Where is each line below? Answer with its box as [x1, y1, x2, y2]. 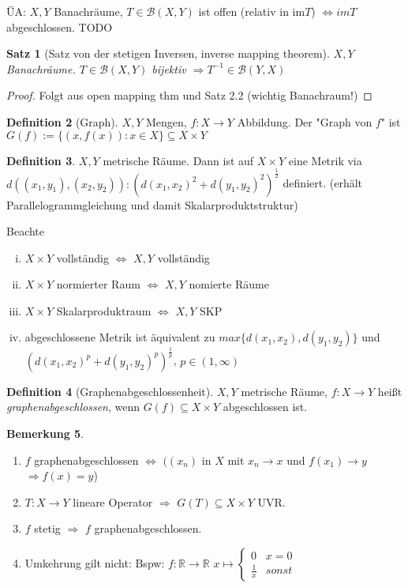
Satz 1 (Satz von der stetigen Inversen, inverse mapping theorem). [6, 45, 330, 62]
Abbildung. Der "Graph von [237, 113, 372, 130]
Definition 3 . [6, 152, 76, 168]
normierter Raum [56, 276, 140, 292]
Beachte [6, 223, 45, 239]
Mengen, [146, 113, 187, 130]
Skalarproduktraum [56, 302, 152, 318]
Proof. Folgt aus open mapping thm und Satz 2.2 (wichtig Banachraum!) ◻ [6, 87, 372, 104]
